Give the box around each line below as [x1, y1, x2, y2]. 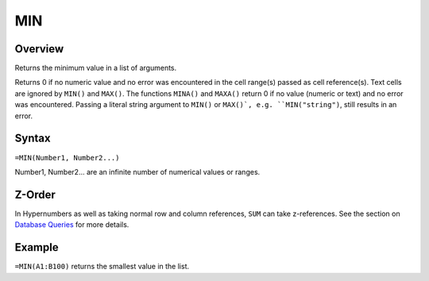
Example [14, 241, 59, 254]
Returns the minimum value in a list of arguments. [14, 64, 177, 73]
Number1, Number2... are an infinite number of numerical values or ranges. [14, 167, 261, 176]
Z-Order [14, 187, 56, 202]
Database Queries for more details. [14, 220, 129, 229]
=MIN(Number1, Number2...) [14, 153, 120, 162]
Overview [14, 42, 64, 56]
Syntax [14, 132, 51, 145]
